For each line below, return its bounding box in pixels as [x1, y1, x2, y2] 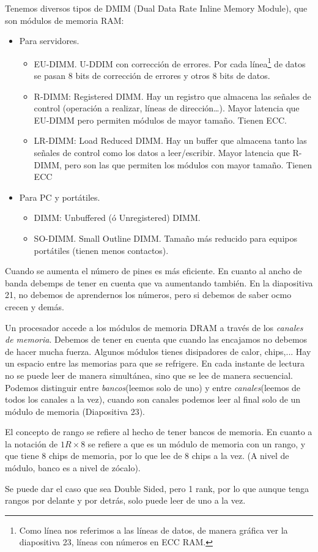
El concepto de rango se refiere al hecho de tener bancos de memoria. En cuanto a [5, 425, 312, 438]
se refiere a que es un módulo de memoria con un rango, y [87, 437, 306, 450]
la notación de [5, 437, 58, 450]
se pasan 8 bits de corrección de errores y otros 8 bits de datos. [34, 69, 270, 82]
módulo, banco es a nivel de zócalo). [5, 461, 141, 474]
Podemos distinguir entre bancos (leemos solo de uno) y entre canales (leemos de [5, 381, 301, 393]
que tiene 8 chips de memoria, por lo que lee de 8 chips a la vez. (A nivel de [5, 449, 289, 462]
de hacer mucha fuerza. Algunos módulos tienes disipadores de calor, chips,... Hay [5, 345, 311, 357]
